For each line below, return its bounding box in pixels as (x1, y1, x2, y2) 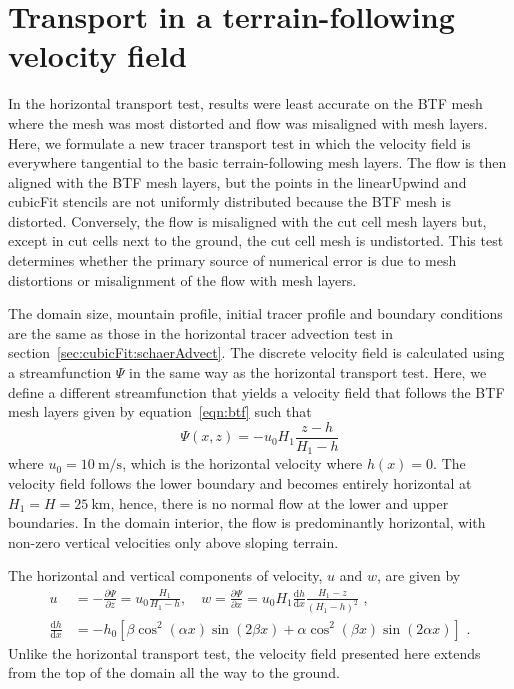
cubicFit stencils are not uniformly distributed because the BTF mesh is (8, 191, 451, 212)
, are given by (377, 565, 461, 586)
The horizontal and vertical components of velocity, (8, 565, 323, 586)
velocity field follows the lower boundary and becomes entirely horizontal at (8, 472, 472, 493)
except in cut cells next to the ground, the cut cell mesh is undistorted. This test (8, 230, 504, 251)
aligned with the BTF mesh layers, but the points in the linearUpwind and (8, 171, 467, 192)
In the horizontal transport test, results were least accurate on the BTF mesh (8, 93, 483, 114)
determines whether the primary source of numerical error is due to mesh (8, 250, 457, 271)
